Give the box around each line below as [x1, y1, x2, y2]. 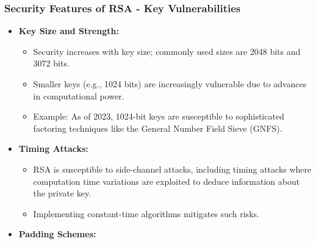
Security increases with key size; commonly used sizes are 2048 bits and [33, 45, 301, 57]
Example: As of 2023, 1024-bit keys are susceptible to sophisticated [33, 110, 284, 123]
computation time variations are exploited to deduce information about [33, 174, 300, 187]
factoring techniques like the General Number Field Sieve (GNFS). [33, 121, 282, 134]
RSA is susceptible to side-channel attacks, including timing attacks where [33, 162, 312, 175]
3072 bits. [33, 57, 70, 70]
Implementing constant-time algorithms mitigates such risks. [33, 207, 259, 220]
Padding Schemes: [18, 228, 96, 240]
